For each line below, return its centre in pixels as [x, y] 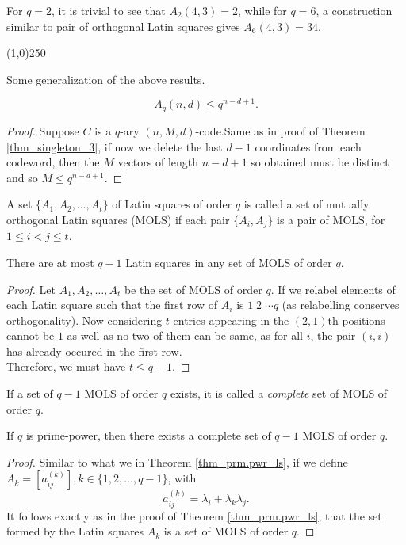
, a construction [354, 10]
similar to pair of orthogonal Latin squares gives [123, 26]
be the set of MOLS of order [193, 289]
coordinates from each [308, 146]
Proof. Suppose [43, 130]
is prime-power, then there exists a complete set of [148, 435]
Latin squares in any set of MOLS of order [229, 262]
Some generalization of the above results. [106, 79]
